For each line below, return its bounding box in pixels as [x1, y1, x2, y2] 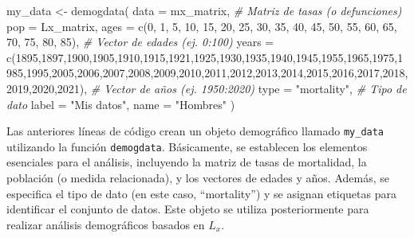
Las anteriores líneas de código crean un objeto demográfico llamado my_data [6, 123, 384, 139]
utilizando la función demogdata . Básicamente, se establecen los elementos [6, 138, 368, 154]
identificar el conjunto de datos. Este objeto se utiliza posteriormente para [6, 201, 369, 217]
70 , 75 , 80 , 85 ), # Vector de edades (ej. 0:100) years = [6, 33, 274, 50]
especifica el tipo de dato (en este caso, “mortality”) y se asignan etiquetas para [6, 185, 396, 201]
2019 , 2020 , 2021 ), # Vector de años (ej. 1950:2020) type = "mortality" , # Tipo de [6, 80, 407, 96]
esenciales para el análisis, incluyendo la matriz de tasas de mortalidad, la [6, 154, 367, 170]
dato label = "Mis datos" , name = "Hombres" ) [6, 96, 235, 112]
